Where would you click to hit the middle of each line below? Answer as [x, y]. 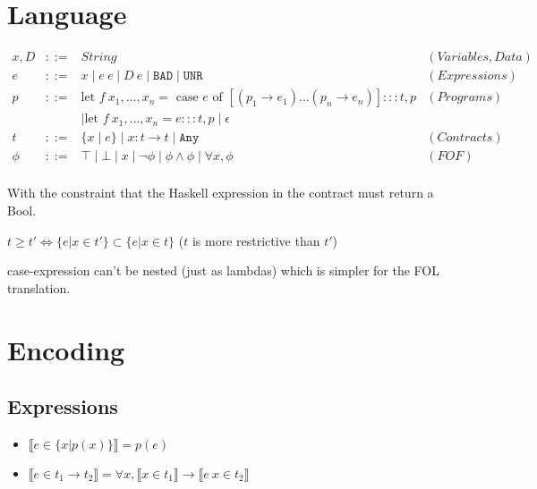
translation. [39, 287]
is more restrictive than [256, 240]
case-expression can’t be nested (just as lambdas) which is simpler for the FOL [223, 270]
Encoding [66, 349]
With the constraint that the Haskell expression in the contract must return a [221, 193]
